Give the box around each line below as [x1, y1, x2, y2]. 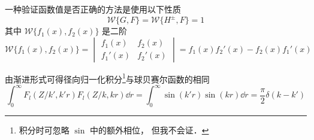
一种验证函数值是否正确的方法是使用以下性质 [5, 3, 181, 15]
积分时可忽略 [19, 124, 70, 136]
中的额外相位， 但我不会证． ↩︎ [90, 124, 209, 136]
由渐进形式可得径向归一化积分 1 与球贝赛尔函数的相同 [5, 71, 210, 85]
